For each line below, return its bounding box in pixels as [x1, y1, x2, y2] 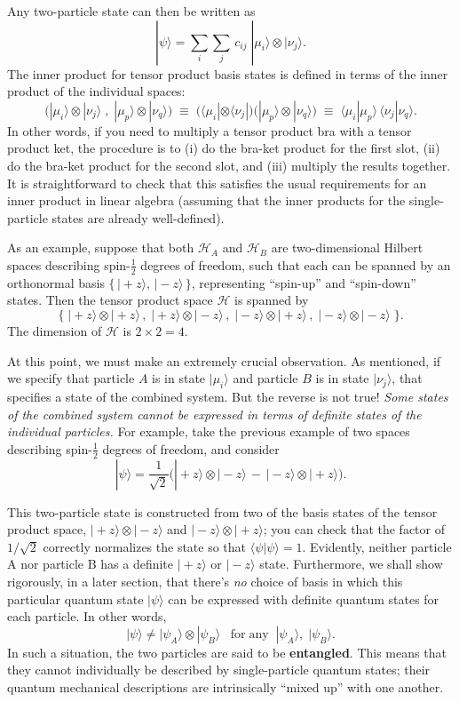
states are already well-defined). [51, 208, 225, 227]
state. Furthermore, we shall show [259, 554, 443, 573]
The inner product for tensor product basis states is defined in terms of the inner [7, 64, 448, 83]
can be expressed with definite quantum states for [168, 589, 439, 608]
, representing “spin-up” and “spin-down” [191, 273, 416, 291]
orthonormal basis [7, 273, 105, 291]
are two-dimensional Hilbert [271, 238, 423, 257]
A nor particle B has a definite [7, 554, 174, 573]
